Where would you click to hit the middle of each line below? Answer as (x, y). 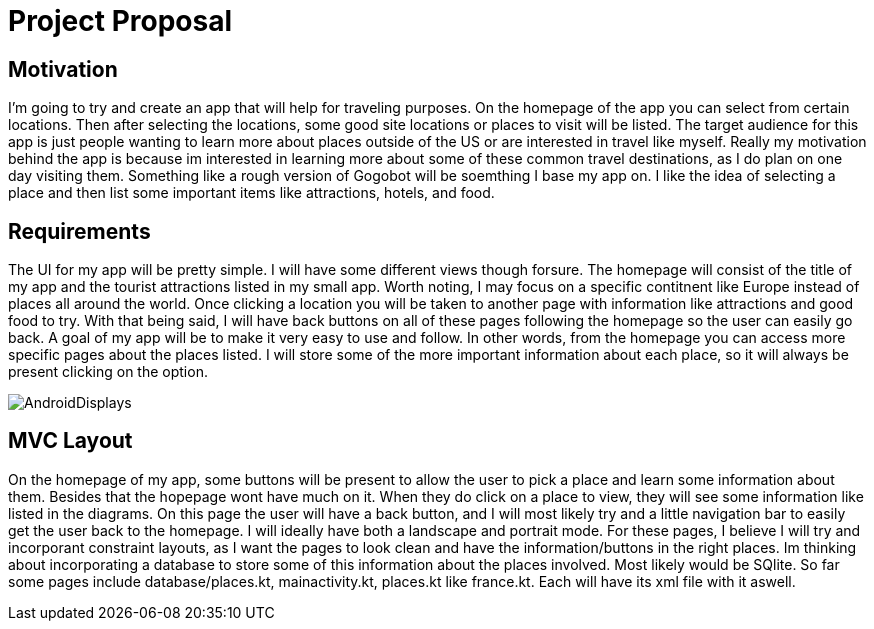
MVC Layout (70, 441)
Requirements (79, 231)
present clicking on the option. (108, 372)
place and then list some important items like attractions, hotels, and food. (251, 193)
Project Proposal (120, 21)
